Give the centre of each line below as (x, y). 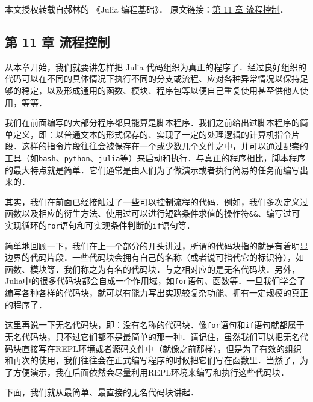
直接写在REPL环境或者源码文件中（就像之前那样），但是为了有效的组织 (162, 348)
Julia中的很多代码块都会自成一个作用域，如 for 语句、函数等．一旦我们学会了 (155, 281)
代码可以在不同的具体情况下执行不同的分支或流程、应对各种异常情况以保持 (152, 79)
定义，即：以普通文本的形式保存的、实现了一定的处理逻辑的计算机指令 (152, 134)
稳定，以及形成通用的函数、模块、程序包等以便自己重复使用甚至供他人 (160, 90)
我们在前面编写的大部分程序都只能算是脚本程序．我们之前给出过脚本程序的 (152, 122)
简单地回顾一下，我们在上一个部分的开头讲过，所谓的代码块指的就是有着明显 (156, 245)
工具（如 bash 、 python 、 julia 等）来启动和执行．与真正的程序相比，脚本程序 (155, 157)
